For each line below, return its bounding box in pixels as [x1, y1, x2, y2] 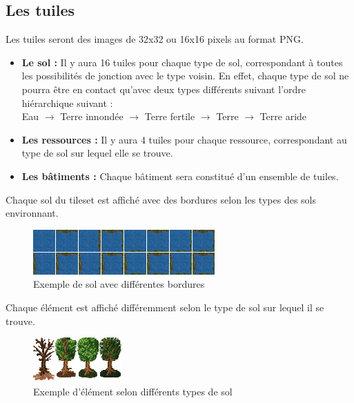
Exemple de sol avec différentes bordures [33, 277, 205, 291]
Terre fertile [144, 109, 195, 124]
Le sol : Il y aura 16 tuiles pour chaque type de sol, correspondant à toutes [21, 55, 343, 69]
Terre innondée [60, 109, 124, 124]
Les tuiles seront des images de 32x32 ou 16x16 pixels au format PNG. [6, 32, 304, 46]
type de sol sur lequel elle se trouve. [21, 146, 173, 160]
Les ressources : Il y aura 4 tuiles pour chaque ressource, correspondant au [21, 132, 347, 146]
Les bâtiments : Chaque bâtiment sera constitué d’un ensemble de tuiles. [21, 168, 339, 183]
